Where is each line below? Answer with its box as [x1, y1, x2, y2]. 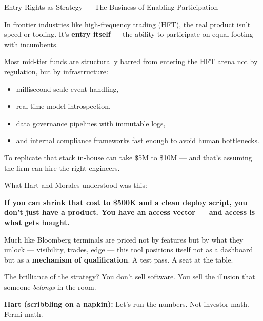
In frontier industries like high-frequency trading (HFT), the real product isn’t [4, 18, 251, 29]
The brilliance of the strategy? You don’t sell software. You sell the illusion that [4, 271, 255, 282]
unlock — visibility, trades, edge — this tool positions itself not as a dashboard [4, 244, 253, 255]
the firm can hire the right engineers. [4, 162, 120, 173]
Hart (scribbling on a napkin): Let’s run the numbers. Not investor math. [4, 298, 250, 309]
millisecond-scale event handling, [16, 83, 119, 94]
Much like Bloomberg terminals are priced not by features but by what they [4, 234, 244, 245]
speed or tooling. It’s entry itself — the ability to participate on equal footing [4, 29, 253, 39]
